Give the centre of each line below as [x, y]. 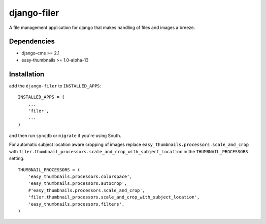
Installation [27, 74]
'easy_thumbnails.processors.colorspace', [80, 177]
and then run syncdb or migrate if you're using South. [65, 136]
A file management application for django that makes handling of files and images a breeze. [102, 28]
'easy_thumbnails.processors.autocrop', [78, 183]
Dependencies [32, 42]
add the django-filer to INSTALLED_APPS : [55, 85]
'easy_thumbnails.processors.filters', [76, 204]
